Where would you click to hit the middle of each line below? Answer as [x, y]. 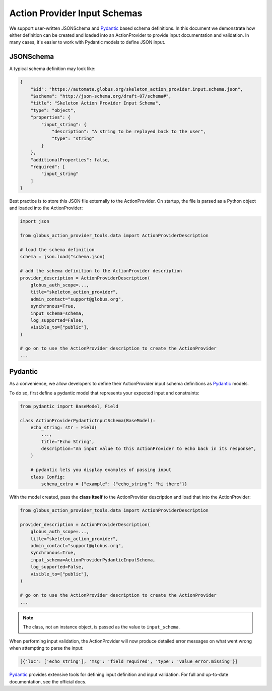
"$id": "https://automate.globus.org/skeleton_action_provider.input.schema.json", [137, 89]
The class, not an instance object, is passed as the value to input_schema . [101, 627]
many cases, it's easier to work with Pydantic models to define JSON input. [87, 42]
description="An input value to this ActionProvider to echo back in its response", [149, 449]
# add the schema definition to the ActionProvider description [101, 271]
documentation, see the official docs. [48, 681]
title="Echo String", [68, 442]
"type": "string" [73, 138]
